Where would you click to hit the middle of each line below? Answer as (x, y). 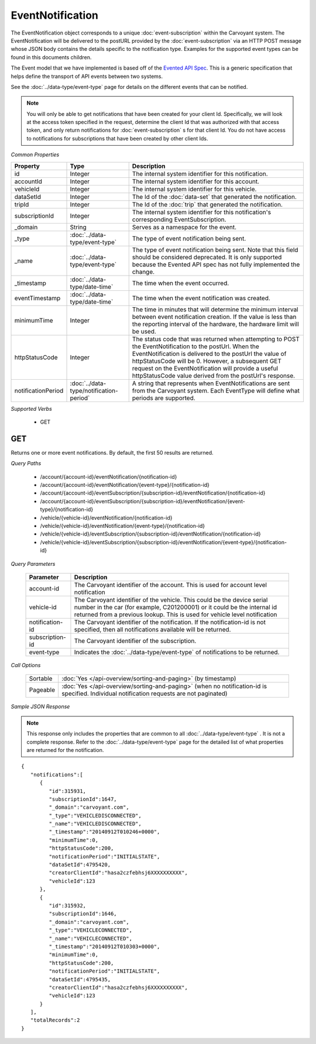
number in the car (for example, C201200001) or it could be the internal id (176, 607)
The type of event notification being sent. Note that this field (215, 250)
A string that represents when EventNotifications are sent (211, 383)
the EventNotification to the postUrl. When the (196, 346)
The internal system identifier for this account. (196, 181)
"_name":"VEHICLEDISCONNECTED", (95, 824)
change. (143, 272)
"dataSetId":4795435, (80, 979)
